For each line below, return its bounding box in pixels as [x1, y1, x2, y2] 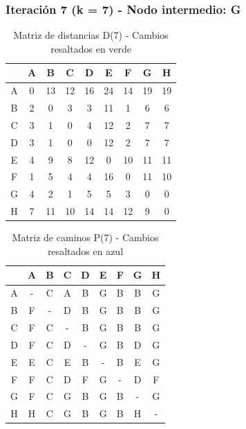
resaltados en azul [47, 243, 124, 258]
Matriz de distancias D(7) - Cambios [13, 28, 169, 42]
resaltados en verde [50, 41, 132, 55]
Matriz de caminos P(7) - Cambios [12, 230, 159, 245]
